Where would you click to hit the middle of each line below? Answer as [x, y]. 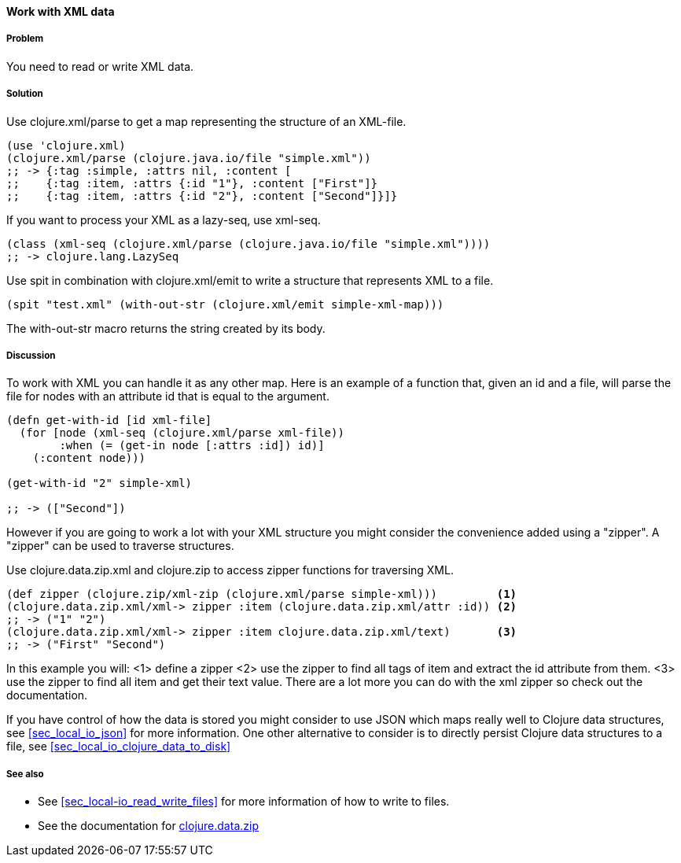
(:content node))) [89, 458]
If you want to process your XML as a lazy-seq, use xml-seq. [164, 219]
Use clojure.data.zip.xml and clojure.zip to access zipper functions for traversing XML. [230, 570]
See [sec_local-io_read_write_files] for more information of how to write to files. [244, 802]
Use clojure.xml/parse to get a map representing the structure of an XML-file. [206, 121]
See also [25, 774]
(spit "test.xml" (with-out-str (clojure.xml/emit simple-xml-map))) [225, 304]
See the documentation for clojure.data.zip [148, 826]
